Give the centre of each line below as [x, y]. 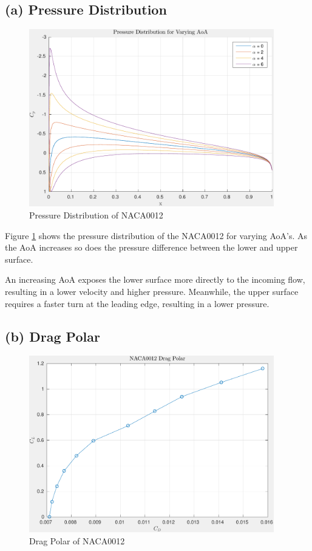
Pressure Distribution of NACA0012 [96, 215]
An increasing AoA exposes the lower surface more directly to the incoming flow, [155, 279]
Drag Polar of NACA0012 [77, 540]
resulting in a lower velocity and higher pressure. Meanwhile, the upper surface [152, 292]
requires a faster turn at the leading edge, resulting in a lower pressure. [137, 303]
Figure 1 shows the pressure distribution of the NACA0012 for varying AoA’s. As [156, 235]
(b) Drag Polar [53, 336]
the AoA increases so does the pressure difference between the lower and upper [151, 247]
